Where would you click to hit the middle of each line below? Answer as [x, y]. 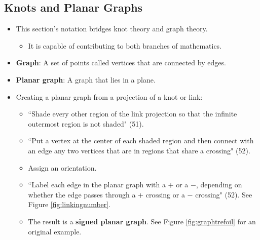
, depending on [219, 185]
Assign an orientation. [62, 167]
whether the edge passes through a [82, 194]
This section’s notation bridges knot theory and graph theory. [112, 29]
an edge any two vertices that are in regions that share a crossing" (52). [139, 150]
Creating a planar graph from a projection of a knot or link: [109, 96]
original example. [55, 231]
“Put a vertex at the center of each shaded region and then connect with [141, 141]
